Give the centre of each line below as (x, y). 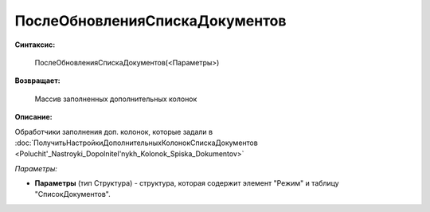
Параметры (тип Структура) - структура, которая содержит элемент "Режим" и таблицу (187, 183)
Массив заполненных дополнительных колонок (116, 99)
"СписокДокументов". (72, 194)
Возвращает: (37, 80)
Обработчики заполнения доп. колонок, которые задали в (114, 132)
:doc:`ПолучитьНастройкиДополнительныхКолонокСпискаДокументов (136, 143)
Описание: (34, 117)
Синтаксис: (35, 45)
